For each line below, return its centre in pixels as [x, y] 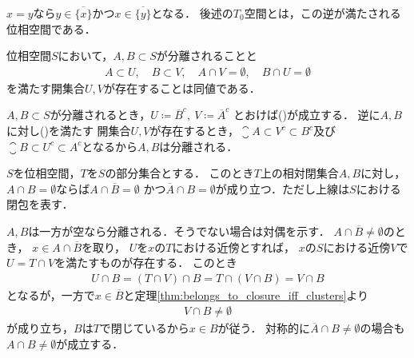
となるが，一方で [51, 294]
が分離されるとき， [100, 115]
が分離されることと [207, 56]
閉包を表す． [40, 204]
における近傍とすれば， [234, 247]
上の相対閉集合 [299, 173]
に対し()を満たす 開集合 [69, 130]
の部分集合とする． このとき [179, 173]
